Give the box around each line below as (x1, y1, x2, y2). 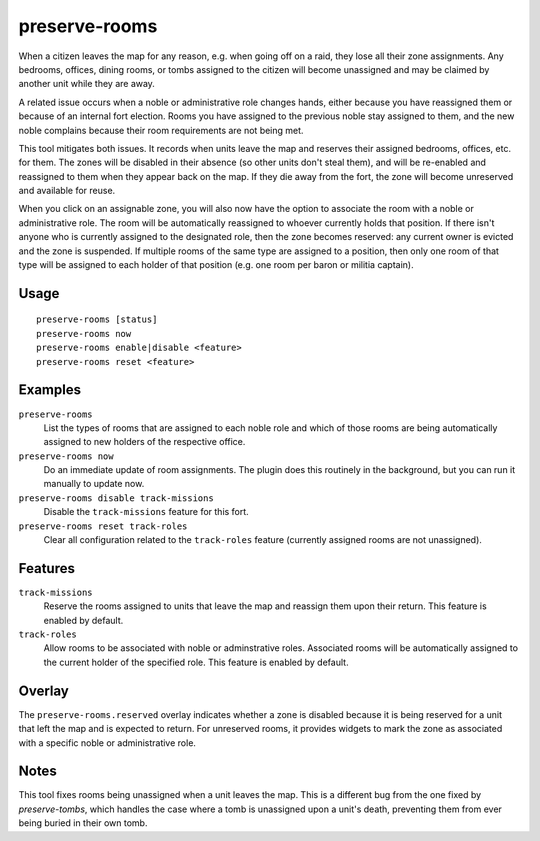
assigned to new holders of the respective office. (43, 436, 246, 448)
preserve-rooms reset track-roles (18, 520, 188, 532)
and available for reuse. (18, 185, 116, 197)
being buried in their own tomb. (18, 817, 148, 829)
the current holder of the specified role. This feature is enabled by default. (43, 656, 349, 668)
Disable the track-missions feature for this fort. (43, 506, 249, 518)
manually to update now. (43, 478, 145, 490)
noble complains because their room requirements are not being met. (18, 124, 304, 136)
